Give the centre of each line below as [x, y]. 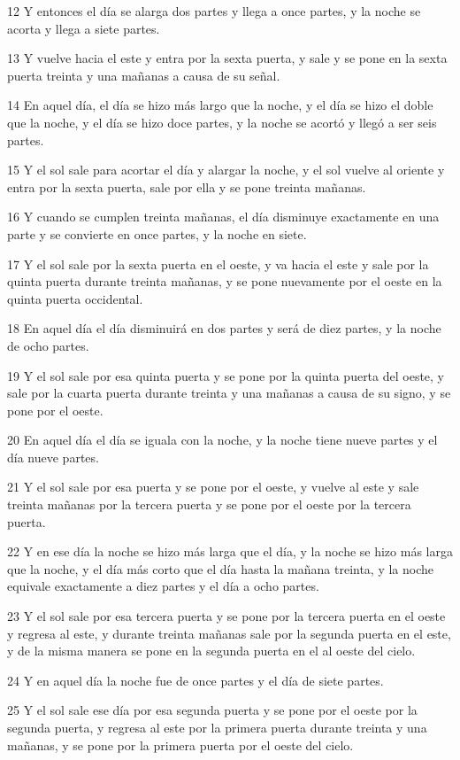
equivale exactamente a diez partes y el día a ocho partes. [163, 586]
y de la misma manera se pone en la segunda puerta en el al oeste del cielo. [211, 651]
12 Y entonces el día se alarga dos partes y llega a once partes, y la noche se [214, 11]
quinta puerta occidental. [75, 298]
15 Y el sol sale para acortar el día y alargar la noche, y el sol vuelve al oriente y [226, 170]
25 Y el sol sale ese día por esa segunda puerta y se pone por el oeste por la [212, 710]
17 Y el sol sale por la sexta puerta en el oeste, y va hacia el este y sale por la [218, 264]
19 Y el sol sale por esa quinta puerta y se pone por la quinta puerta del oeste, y [226, 375]
